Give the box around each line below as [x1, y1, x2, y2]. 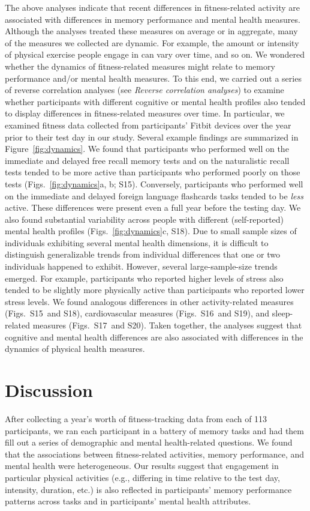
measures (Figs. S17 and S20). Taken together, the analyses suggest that [32, 319, 302, 331]
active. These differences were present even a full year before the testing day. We [5, 201, 301, 214]
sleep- [272, 307, 293, 319]
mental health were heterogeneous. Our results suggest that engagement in [5, 459, 279, 472]
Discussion [5, 378, 93, 402]
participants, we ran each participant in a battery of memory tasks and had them [5, 424, 304, 437]
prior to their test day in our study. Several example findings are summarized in [5, 130, 299, 143]
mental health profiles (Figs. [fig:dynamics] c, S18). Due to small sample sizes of [5, 225, 297, 237]
